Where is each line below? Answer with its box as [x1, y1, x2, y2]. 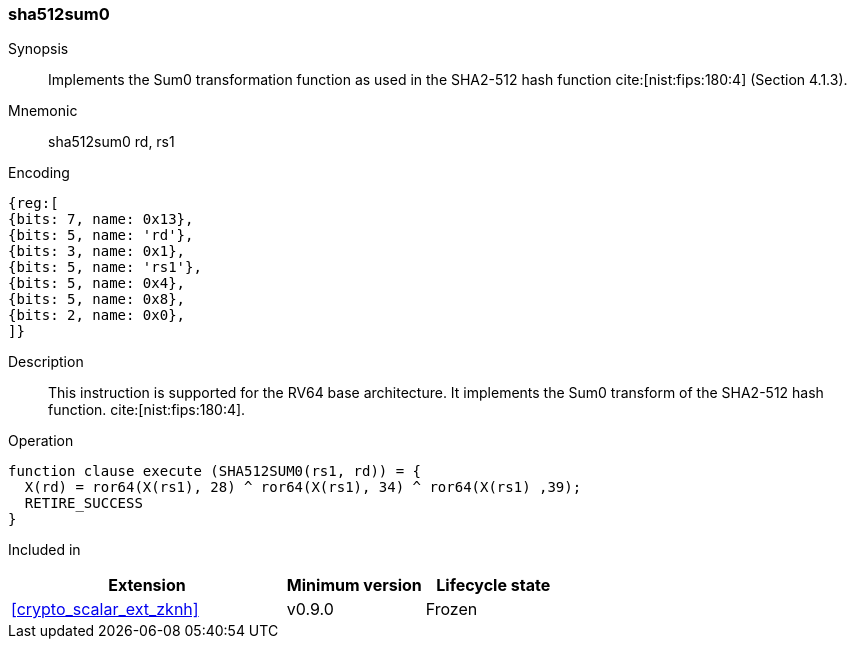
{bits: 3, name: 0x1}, [8, 243, 186, 260]
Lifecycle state [436, 575, 551, 596]
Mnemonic [8, 102, 78, 120]
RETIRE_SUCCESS [24, 495, 143, 512]
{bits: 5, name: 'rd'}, [8, 227, 194, 244]
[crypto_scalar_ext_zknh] [11, 599, 199, 620]
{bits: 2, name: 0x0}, [8, 307, 186, 324]
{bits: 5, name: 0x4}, [8, 275, 186, 292]
